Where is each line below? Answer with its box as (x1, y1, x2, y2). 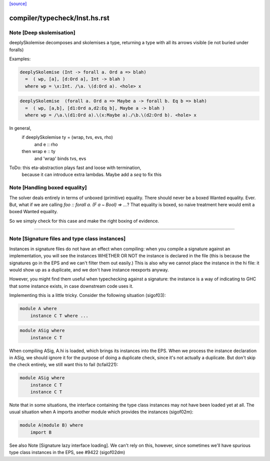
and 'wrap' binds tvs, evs (34, 156, 86, 162)
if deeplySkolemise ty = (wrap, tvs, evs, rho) (21, 134, 113, 140)
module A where (19, 306, 57, 312)
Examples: (9, 56, 31, 62)
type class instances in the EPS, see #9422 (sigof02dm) (9, 449, 125, 455)
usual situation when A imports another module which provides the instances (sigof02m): (9, 409, 193, 415)
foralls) (9, 47, 24, 53)
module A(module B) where (19, 422, 83, 428)
